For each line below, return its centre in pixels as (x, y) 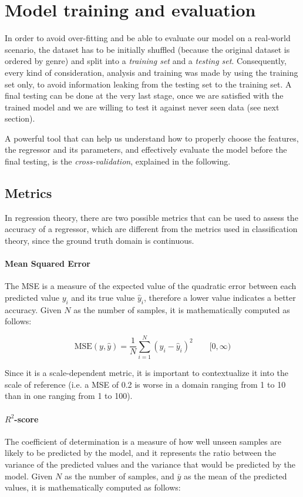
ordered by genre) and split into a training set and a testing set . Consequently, (146, 61)
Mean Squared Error (48, 263)
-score (26, 419)
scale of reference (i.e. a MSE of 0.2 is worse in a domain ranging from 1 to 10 (145, 384)
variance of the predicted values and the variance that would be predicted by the (150, 464)
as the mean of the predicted (235, 476)
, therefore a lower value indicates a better (220, 298)
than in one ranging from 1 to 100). (69, 396)
